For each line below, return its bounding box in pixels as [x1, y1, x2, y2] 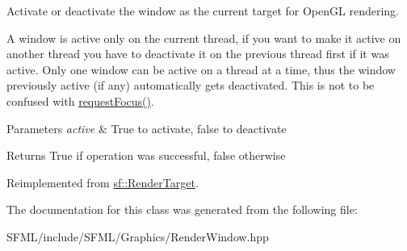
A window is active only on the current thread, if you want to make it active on [6, 29, 401, 46]
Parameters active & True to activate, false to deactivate [6, 119, 287, 136]
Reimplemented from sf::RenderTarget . [6, 174, 199, 190]
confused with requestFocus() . [6, 92, 154, 109]
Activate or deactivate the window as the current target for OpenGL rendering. [6, 2, 399, 19]
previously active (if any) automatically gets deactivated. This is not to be [6, 77, 375, 94]
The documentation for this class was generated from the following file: [6, 201, 358, 218]
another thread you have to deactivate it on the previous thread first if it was [6, 45, 389, 62]
